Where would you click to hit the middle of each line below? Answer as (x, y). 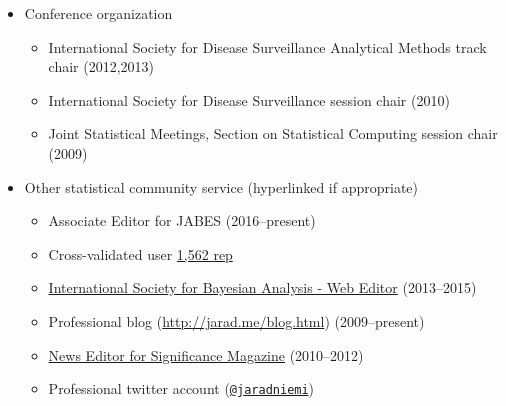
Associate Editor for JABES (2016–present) (182, 220)
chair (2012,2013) (101, 66)
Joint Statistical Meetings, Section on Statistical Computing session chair (273, 133)
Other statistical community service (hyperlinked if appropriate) (221, 186)
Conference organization (98, 13)
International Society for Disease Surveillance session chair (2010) (249, 99)
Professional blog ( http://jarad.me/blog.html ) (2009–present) (236, 320)
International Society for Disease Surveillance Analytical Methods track (267, 46)
